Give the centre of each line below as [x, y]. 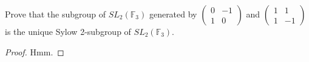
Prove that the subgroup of [56, 14]
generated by [173, 14]
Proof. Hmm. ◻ [35, 51]
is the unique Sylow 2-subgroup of [68, 31]
